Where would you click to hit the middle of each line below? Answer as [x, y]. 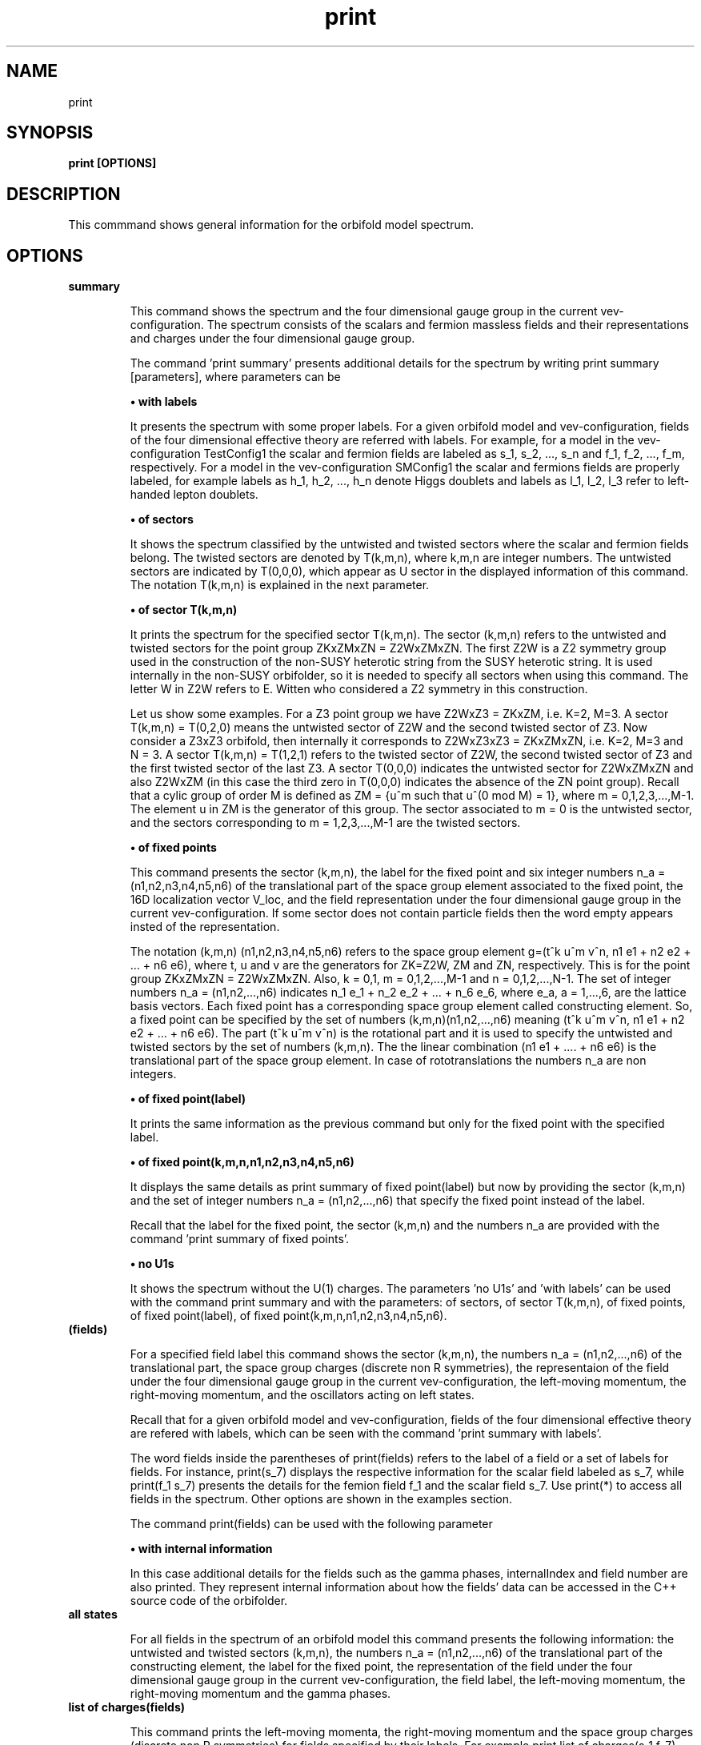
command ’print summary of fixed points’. [240, 1239]
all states [93, 1615]
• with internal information [201, 1549]
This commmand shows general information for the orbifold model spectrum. [271, 225]
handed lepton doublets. [194, 495]
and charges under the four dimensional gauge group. [272, 339]
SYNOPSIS [50, 133]
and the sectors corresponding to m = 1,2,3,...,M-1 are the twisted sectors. [325, 823]
